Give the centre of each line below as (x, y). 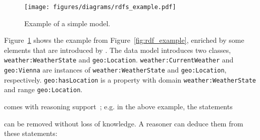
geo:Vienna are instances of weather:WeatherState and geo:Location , (115, 70)
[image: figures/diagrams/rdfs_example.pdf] (100, 7)
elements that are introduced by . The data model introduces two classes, (118, 50)
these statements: (31, 133)
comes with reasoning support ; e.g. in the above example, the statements (118, 107)
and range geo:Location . (43, 89)
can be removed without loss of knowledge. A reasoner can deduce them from (124, 123)
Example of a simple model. (67, 23)
